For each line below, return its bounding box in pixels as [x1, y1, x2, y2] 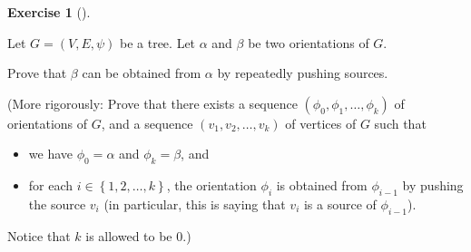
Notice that [7, 226, 71, 245]
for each [28, 176, 74, 195]
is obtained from [276, 176, 368, 195]
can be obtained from [82, 63, 201, 82]
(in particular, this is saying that [103, 194, 286, 213]
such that [374, 113, 427, 132]
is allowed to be [85, 226, 172, 245]
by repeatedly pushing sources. [217, 63, 388, 82]
